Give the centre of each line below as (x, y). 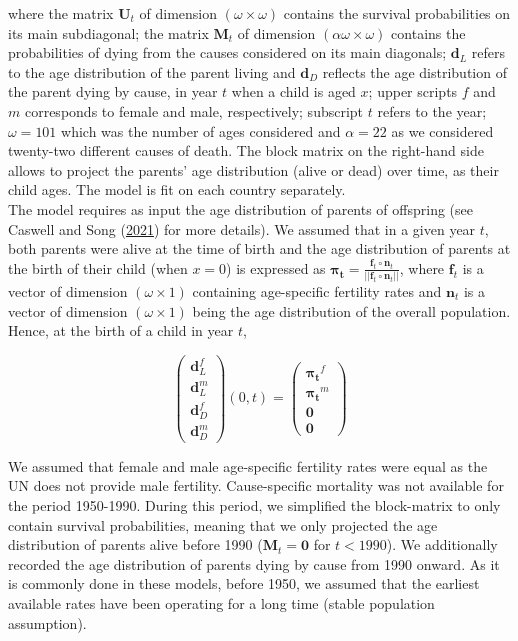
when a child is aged (293, 91)
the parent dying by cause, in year (113, 91)
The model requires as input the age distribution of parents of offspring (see (240, 208)
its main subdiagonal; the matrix (108, 32)
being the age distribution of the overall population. (351, 310)
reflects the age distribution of (414, 71)
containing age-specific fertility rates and (317, 291)
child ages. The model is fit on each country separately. (177, 189)
